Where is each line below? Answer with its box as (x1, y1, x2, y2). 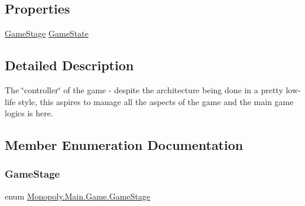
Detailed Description (5, 56, 134, 74)
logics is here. (5, 107, 53, 119)
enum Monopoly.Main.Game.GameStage (5, 189, 151, 202)
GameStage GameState (5, 27, 89, 40)
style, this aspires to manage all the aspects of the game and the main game (18, 95, 294, 107)
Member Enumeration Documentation (5, 136, 244, 154)
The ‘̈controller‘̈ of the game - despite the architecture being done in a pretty (5, 84, 283, 96)
